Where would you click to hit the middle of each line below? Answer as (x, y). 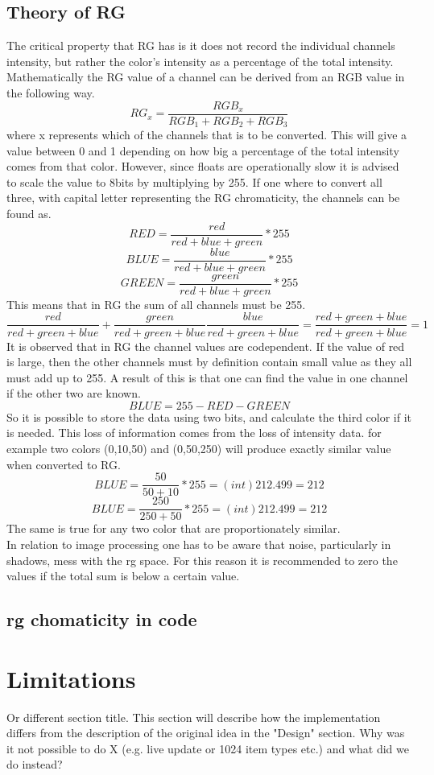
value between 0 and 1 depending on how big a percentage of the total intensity (203, 150)
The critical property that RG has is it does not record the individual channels (201, 45)
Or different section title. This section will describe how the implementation (194, 717)
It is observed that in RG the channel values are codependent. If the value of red (206, 346)
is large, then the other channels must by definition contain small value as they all (209, 362)
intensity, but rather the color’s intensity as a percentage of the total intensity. (200, 61)
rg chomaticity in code (102, 619)
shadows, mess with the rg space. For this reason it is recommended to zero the (202, 560)
